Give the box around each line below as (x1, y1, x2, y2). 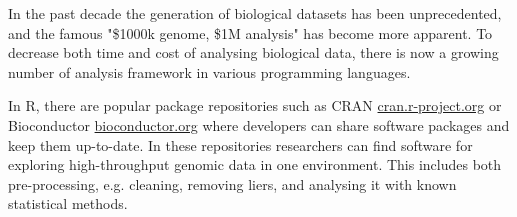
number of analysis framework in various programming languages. (8, 61, 411, 82)
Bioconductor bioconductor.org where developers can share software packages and (8, 114, 510, 135)
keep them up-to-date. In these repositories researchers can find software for (8, 134, 473, 155)
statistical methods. (8, 193, 128, 214)
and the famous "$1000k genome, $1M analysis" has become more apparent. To (8, 22, 493, 43)
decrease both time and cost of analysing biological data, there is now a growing (8, 42, 499, 63)
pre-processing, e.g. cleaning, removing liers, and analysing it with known (8, 173, 457, 194)
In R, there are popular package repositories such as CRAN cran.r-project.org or (8, 95, 502, 116)
